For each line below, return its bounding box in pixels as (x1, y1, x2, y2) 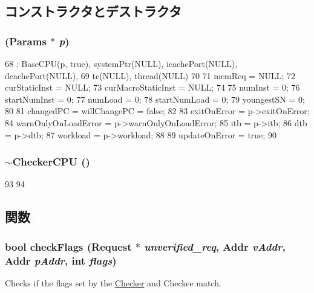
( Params (5, 33, 47, 48)
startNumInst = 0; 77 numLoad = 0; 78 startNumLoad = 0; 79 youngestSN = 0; (5, 92, 305, 105)
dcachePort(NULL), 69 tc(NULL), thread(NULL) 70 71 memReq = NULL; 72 (5, 69, 295, 82)
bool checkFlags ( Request (5, 239, 132, 254)
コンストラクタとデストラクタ (5, 2, 182, 21)
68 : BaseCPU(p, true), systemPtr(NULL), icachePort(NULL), (5, 57, 238, 69)
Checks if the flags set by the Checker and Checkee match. (5, 276, 221, 289)
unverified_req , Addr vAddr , (144, 239, 286, 254)
